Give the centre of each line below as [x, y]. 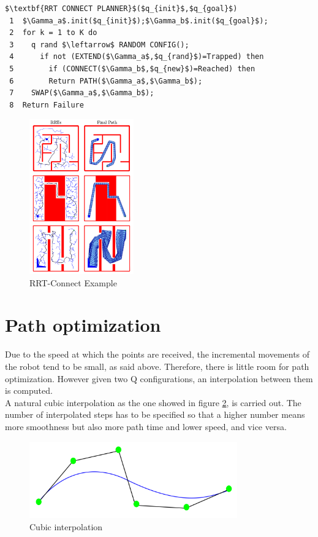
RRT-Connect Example [73, 282]
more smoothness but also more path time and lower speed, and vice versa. [146, 426]
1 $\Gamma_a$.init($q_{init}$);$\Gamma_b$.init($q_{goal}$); [139, 21]
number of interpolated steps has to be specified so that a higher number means [155, 414]
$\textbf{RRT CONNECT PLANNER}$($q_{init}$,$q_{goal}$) [121, 9]
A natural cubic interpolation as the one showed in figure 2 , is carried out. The [153, 402]
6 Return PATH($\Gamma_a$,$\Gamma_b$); [106, 81]
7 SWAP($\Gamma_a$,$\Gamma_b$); [82, 93]
